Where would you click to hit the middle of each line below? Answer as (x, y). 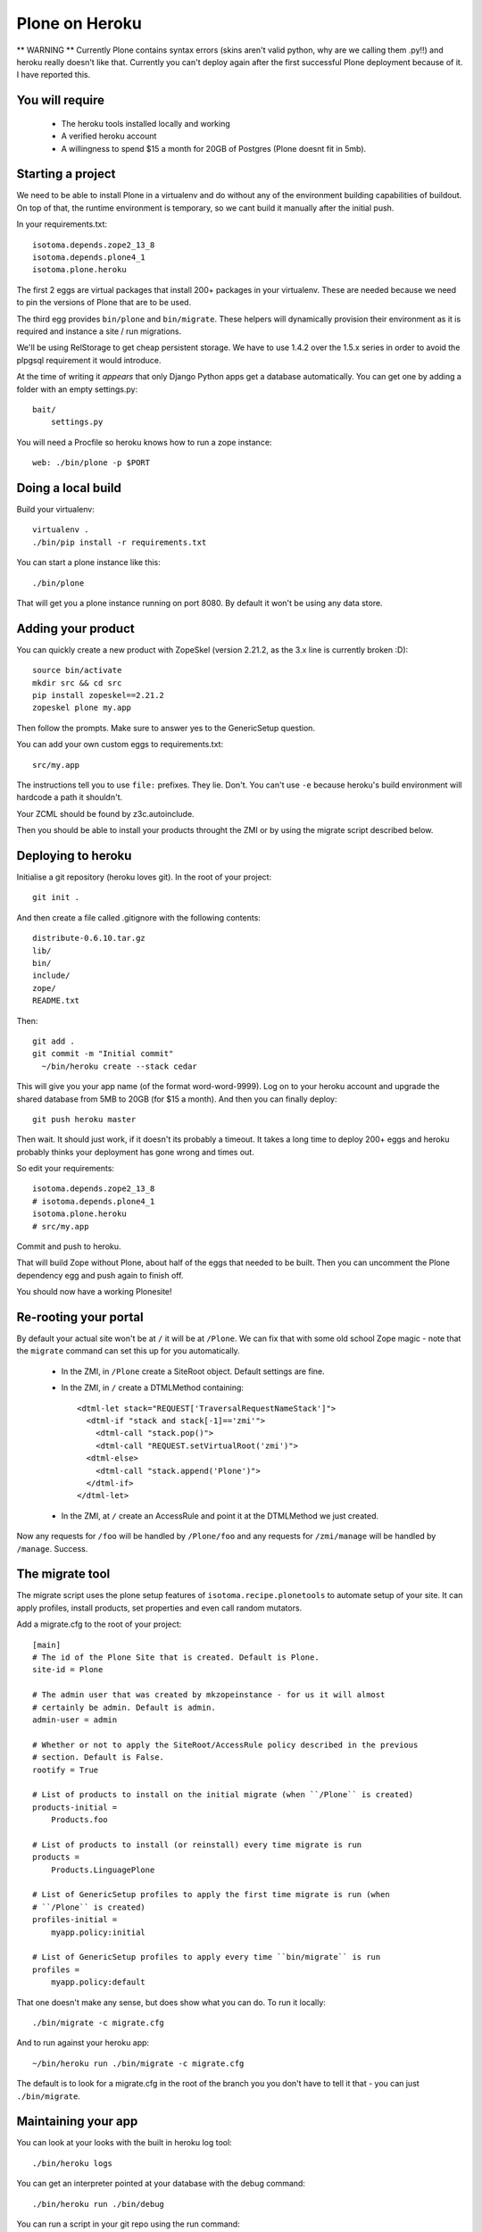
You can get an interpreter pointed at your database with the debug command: (161, 2184)
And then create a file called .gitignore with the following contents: (138, 917)
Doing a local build (69, 488)
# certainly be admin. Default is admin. (124, 1707)
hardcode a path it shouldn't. (70, 797)
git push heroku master (84, 1119)
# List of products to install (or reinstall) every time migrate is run (197, 1845)
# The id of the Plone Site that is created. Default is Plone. (176, 1657)
